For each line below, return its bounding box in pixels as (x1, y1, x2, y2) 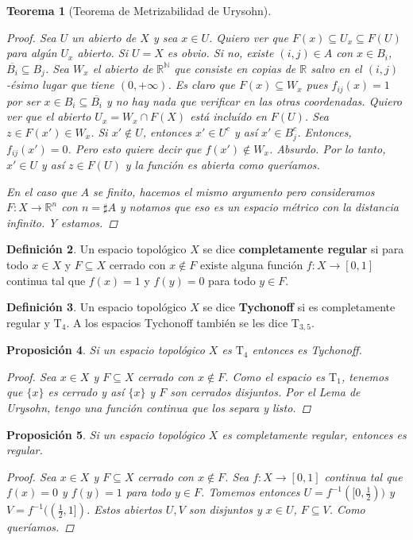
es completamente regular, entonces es (222, 426, 407, 442)
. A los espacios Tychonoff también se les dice (66, 314, 288, 330)
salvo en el (311, 60, 362, 76)
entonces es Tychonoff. (252, 341, 362, 358)
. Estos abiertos (86, 501, 162, 518)
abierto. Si (77, 44, 129, 61)
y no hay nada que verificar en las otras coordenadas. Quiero (106, 92, 402, 109)
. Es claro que (168, 76, 235, 93)
